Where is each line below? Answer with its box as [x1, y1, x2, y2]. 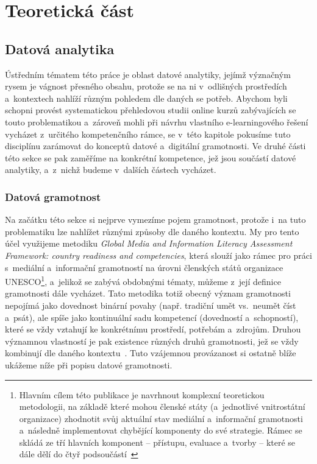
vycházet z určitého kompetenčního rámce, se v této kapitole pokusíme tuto [5, 127, 291, 140]
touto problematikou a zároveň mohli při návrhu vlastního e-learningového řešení [5, 115, 308, 128]
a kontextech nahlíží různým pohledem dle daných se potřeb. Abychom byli [5, 91, 288, 104]
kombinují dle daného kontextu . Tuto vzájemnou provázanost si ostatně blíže [5, 346, 296, 359]
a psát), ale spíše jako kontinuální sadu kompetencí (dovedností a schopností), [5, 311, 299, 323]
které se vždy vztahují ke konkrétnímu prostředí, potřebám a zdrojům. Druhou [5, 323, 301, 336]
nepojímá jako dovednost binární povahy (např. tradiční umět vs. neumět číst [5, 298, 296, 311]
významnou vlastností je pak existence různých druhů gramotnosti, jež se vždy [5, 334, 299, 347]
